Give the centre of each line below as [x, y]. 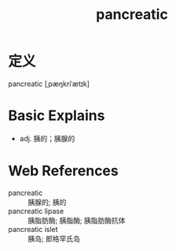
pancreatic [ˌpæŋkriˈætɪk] [49, 84]
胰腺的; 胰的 [47, 202]
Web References [64, 171]
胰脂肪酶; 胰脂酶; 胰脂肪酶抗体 [77, 220]
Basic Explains [57, 116]
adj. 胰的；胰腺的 [47, 138]
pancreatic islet [33, 229]
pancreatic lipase [36, 211]
